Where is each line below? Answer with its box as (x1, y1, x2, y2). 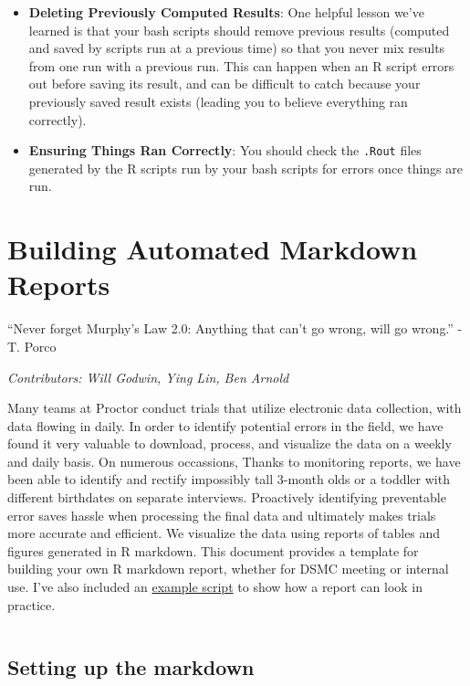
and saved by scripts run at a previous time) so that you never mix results (28, 38, 445, 58)
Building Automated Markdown (7, 230, 418, 268)
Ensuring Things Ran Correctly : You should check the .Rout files (28, 141, 422, 160)
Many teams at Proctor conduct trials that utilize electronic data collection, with (7, 398, 462, 417)
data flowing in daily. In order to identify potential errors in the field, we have (7, 416, 444, 435)
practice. (7, 595, 56, 614)
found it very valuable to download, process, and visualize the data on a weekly (7, 434, 452, 453)
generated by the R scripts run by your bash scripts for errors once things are (28, 158, 463, 177)
